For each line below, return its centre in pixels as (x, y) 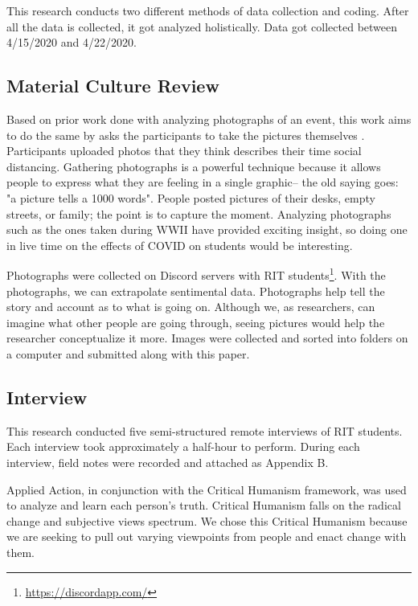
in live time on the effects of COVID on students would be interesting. (180, 245)
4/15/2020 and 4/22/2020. (72, 42)
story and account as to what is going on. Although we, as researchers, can (191, 307)
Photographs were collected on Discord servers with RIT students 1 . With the (196, 274)
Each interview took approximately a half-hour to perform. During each (183, 446)
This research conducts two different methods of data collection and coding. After (208, 10)
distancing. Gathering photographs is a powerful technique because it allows (194, 166)
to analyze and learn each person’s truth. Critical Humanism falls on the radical (204, 505)
